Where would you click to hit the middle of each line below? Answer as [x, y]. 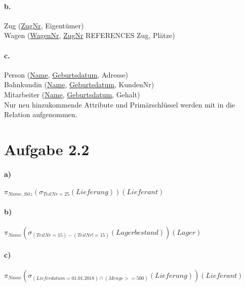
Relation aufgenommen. [41, 114]
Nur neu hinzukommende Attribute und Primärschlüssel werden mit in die [120, 104]
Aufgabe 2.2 [47, 149]
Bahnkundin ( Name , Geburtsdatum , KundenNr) [79, 84]
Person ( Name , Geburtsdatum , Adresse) [66, 74]
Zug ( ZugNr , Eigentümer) [44, 25]
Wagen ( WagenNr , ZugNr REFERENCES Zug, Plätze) [90, 35]
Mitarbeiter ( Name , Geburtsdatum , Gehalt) [72, 94]
